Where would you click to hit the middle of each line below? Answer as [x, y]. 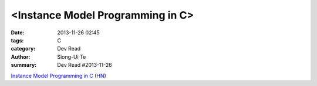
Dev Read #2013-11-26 [85, 65]
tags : [17, 40]
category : [23, 49]
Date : [18, 33]
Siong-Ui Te [72, 57]
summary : [24, 65]
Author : [21, 57]
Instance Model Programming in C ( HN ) [59, 76]
